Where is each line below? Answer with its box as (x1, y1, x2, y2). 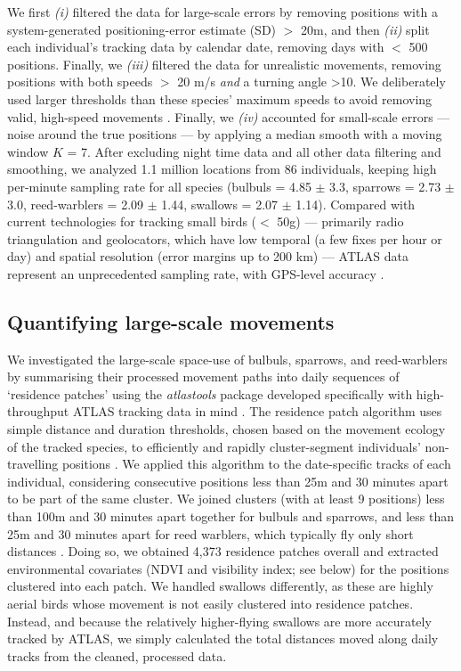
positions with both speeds (7, 72, 153, 91)
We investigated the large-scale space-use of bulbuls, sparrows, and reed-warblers (7, 349, 448, 368)
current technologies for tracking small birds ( (7, 212, 257, 231)
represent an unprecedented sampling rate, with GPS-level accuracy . (7, 264, 384, 282)
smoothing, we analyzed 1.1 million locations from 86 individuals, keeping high (7, 160, 437, 178)
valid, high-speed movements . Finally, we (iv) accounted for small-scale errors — (7, 107, 450, 126)
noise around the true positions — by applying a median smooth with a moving (7, 125, 442, 143)
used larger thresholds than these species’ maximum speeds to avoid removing (7, 89, 433, 108)
